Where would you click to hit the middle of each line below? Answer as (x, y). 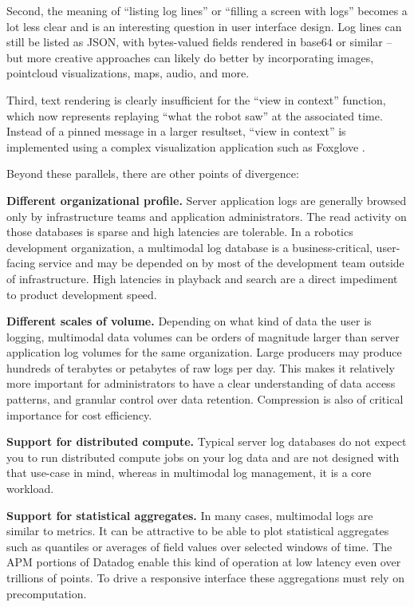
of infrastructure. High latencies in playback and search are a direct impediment (202, 278)
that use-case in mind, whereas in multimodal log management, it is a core (189, 473)
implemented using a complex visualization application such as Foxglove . (186, 146)
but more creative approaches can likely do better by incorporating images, (190, 57)
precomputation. (47, 593)
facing (21, 263)
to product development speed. (82, 294)
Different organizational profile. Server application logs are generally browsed (207, 200)
